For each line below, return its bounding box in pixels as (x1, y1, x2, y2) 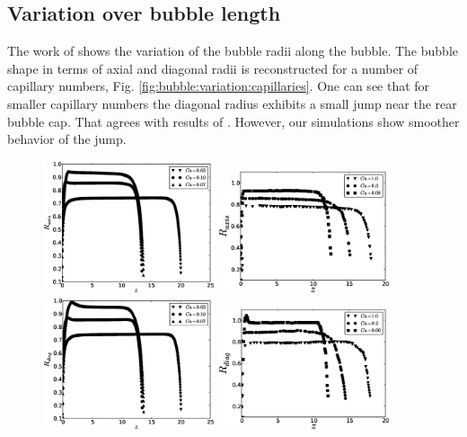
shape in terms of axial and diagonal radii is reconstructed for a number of (7, 58, 419, 77)
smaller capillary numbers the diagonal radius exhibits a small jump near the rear (7, 94, 457, 112)
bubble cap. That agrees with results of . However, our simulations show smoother (7, 111, 460, 130)
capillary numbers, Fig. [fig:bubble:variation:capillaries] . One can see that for (7, 76, 430, 95)
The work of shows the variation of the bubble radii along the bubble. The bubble (7, 41, 458, 60)
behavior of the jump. (7, 129, 127, 148)
